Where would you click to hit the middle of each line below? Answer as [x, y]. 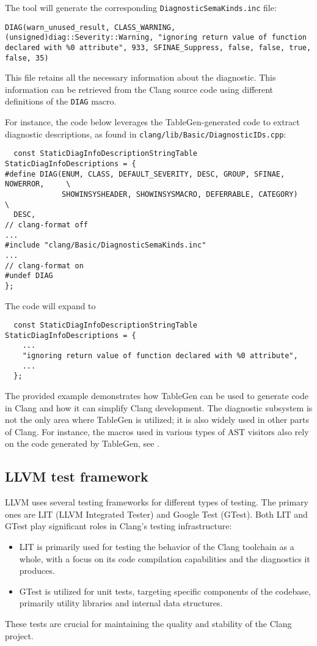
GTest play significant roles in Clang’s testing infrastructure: [118, 526]
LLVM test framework [77, 476]
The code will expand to [50, 305]
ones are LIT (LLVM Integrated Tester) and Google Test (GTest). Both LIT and [156, 514]
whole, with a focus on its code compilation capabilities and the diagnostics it [165, 558]
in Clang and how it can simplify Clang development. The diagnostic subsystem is [159, 407]
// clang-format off [47, 225]
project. [19, 635]
